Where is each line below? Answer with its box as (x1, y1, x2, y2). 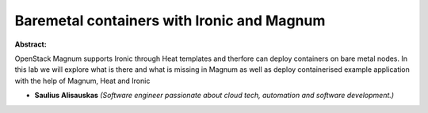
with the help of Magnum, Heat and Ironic (14, 76, 151, 85)
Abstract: (14, 40, 47, 49)
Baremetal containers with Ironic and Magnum (14, 12, 326, 29)
